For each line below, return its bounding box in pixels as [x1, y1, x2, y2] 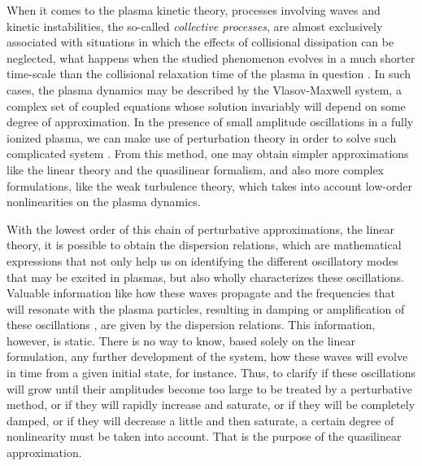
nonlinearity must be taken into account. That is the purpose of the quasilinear [7, 428, 402, 445]
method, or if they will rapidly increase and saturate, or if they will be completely [7, 396, 415, 413]
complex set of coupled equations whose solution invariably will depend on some [7, 97, 406, 114]
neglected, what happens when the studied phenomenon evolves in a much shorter [7, 49, 415, 66]
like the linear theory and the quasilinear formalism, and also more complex [7, 160, 384, 178]
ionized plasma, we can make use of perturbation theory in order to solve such [7, 129, 397, 146]
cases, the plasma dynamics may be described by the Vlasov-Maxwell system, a [7, 81, 402, 98]
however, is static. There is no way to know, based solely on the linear [7, 332, 356, 349]
